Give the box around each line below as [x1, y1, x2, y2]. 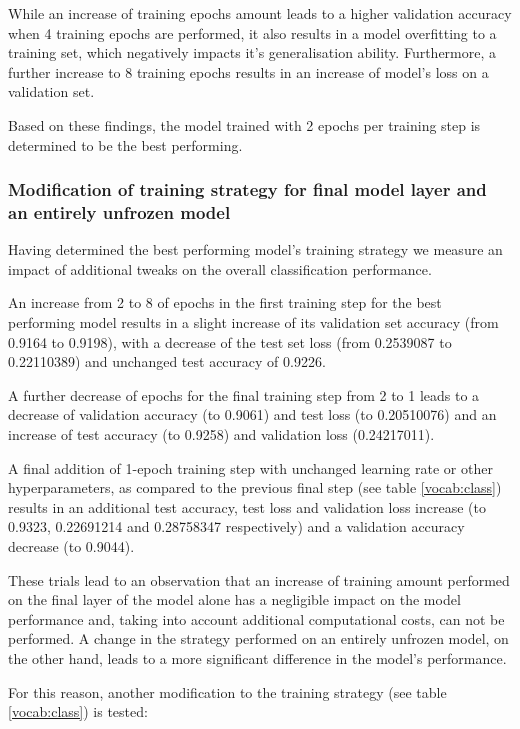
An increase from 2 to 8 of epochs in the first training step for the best [8, 292, 442, 313]
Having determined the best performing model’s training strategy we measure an [8, 239, 503, 260]
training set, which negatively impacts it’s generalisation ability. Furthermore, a [8, 42, 497, 63]
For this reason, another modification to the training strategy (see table [8, 681, 447, 702]
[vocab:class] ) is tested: [8, 701, 148, 722]
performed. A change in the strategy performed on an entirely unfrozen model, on [8, 628, 509, 649]
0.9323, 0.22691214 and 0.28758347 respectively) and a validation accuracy [8, 516, 465, 537]
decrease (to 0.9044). [8, 536, 135, 557]
